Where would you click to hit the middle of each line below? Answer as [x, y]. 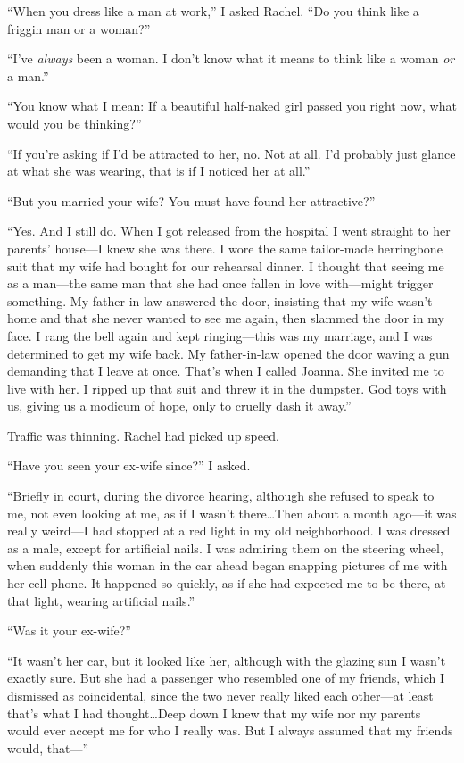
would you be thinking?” [75, 123]
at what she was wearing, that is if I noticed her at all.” [159, 171]
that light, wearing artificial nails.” [101, 600]
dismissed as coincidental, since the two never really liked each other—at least [220, 695]
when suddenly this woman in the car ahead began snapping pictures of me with [228, 565]
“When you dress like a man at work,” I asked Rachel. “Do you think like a [213, 11]
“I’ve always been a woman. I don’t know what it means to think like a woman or [231, 58]
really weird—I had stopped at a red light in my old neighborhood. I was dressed [229, 531]
